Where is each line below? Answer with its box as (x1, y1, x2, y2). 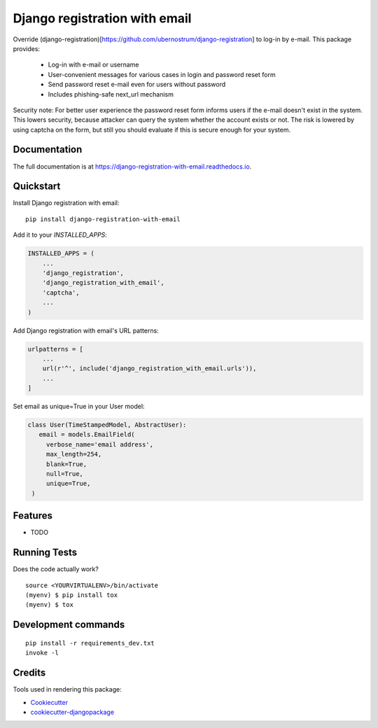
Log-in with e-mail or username (48, 60, 139, 69)
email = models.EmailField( (38, 430, 136, 439)
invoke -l (25, 649, 59, 657)
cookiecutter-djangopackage (30, 708, 115, 716)
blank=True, (45, 460, 87, 468)
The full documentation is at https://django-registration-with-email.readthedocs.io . (13, 162, 252, 171)
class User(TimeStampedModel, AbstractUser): (27, 421, 187, 429)
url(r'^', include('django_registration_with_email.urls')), (42, 365, 257, 372)
